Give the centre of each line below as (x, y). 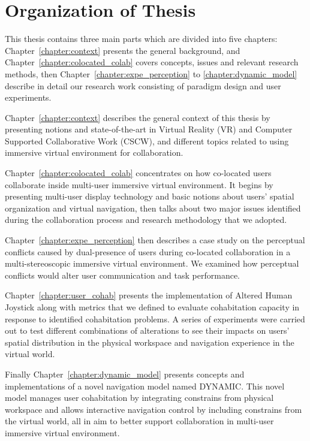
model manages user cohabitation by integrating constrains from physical (139, 398)
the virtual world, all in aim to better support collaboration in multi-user (139, 421)
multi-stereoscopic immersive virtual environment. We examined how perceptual (152, 263)
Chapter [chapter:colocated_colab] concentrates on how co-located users (138, 173)
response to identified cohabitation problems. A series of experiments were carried (155, 318)
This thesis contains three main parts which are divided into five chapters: (141, 39)
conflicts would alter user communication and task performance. (122, 275)
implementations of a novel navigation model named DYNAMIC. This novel (145, 386)
